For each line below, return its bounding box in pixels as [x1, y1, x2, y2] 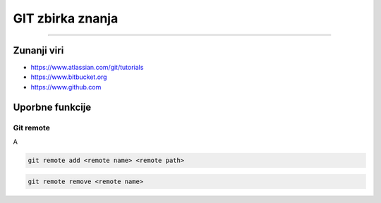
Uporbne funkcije [13, 101, 92, 113]
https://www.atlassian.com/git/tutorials [30, 63, 144, 72]
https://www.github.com [30, 82, 102, 91]
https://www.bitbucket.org [30, 73, 107, 81]
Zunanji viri [13, 44, 64, 56]
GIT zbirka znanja [13, 11, 119, 26]
